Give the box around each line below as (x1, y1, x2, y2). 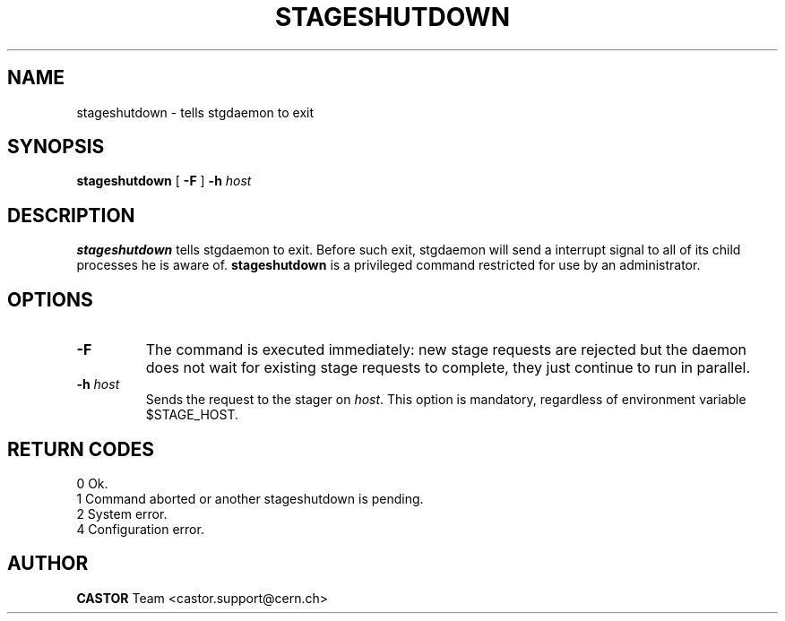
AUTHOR (7, 552, 89, 575)
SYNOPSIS (7, 135, 105, 159)
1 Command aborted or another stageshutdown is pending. (76, 490, 424, 506)
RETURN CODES (7, 437, 155, 461)
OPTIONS (7, 288, 93, 311)
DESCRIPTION (7, 203, 135, 227)
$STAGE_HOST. (145, 407, 239, 423)
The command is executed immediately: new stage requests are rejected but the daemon (145, 341, 747, 359)
